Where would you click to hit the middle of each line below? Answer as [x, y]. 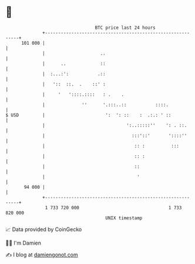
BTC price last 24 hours [125, 28]
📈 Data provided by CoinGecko [44, 229]
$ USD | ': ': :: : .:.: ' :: [88, 115]
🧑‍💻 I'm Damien [23, 243]
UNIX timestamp [124, 218]
